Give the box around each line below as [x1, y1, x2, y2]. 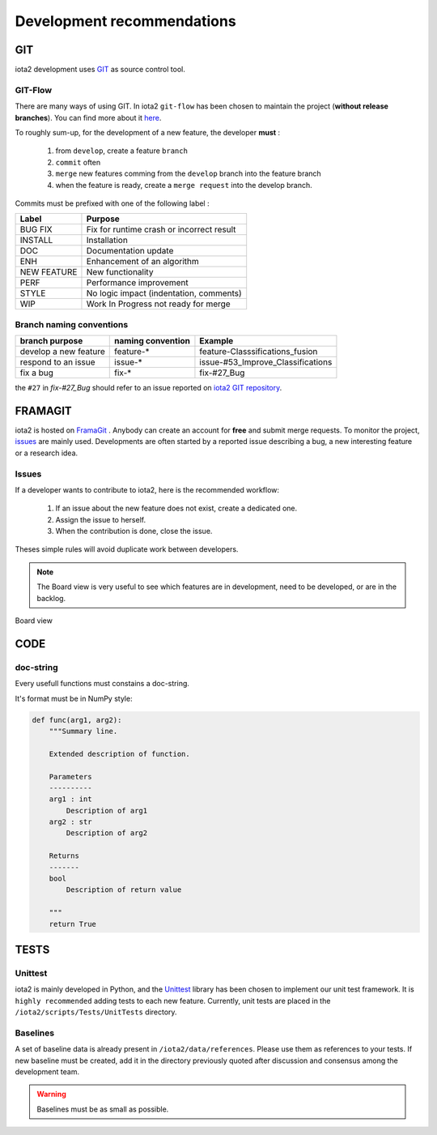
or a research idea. [15, 448, 78, 458]
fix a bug [19, 367, 54, 378]
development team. [15, 1067, 80, 1077]
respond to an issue [19, 356, 96, 368]
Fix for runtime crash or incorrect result [86, 224, 236, 235]
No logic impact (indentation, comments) [86, 288, 242, 299]
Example [199, 335, 234, 347]
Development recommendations [15, 12, 236, 30]
